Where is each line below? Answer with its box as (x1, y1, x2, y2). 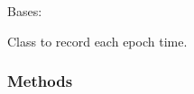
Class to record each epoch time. (7, 31, 188, 50)
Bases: (7, 2, 42, 20)
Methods (7, 70, 73, 92)
